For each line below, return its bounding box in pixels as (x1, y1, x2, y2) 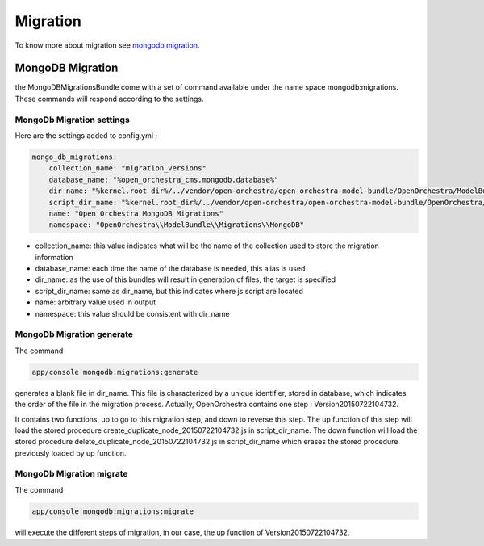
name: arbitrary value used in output (35, 297, 156, 307)
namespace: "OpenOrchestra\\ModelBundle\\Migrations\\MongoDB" (48, 220, 305, 229)
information (35, 252, 74, 262)
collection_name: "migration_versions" (48, 164, 207, 173)
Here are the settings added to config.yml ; (15, 130, 157, 141)
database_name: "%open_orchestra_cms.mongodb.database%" (48, 174, 279, 184)
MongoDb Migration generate (15, 329, 133, 340)
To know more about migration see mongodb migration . (15, 40, 200, 50)
